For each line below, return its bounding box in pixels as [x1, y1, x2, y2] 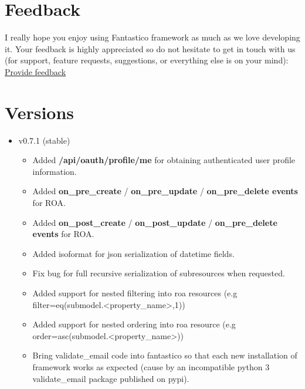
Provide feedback [5, 65, 66, 77]
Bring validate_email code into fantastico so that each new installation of [32, 349, 297, 361]
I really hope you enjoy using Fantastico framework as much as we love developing [5, 31, 300, 43]
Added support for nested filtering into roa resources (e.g [32, 286, 238, 299]
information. [32, 165, 77, 177]
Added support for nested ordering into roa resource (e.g [32, 318, 236, 330]
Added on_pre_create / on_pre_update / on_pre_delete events [32, 185, 298, 197]
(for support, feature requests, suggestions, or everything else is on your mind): [5, 54, 289, 66]
